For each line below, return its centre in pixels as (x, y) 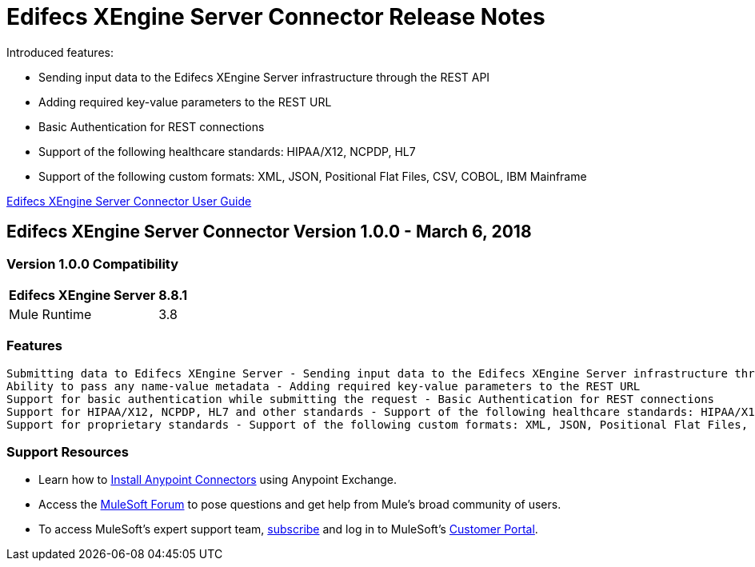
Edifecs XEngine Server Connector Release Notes (276, 17)
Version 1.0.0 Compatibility (93, 264)
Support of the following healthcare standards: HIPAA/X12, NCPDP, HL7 (227, 151)
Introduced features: (60, 52)
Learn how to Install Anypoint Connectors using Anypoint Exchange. (218, 480)
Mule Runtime (50, 314)
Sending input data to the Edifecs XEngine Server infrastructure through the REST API (264, 77)
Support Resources (68, 452)
